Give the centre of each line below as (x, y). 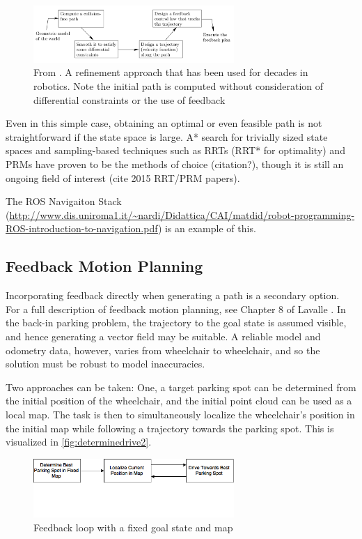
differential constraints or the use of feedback (129, 99)
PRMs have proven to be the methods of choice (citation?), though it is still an (175, 164)
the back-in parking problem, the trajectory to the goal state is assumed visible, (176, 322)
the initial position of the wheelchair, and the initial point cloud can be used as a (179, 401)
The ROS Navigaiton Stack (64, 201)
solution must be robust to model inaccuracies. (105, 364)
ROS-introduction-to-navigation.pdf (82, 228)
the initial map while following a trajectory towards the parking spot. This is (170, 428)
